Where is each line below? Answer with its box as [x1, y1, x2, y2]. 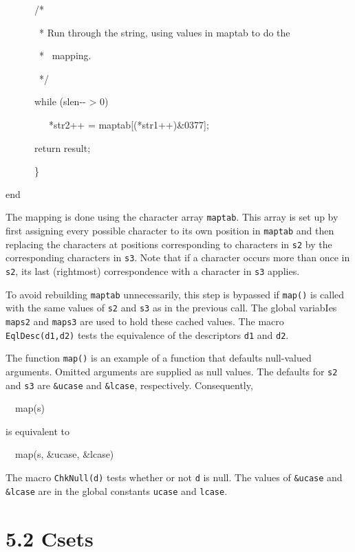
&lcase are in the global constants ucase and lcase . [6, 483, 228, 498]
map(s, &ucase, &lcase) [14, 447, 114, 461]
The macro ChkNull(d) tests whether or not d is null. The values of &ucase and [6, 470, 343, 484]
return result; [34, 140, 91, 155]
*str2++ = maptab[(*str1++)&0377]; [48, 117, 209, 131]
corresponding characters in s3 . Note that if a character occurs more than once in [6, 250, 350, 265]
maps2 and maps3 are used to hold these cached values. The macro [6, 313, 284, 328]
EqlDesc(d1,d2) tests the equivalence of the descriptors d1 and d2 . [6, 327, 289, 342]
